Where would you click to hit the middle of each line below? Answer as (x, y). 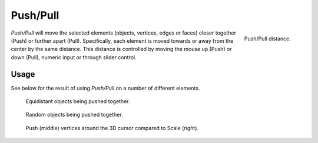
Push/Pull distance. (267, 39)
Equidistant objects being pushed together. (78, 101)
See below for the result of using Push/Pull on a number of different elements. (105, 88)
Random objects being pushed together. (74, 115)
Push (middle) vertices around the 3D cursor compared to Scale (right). (112, 128)
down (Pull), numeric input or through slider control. (74, 57)
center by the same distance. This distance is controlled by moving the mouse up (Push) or (121, 49)
